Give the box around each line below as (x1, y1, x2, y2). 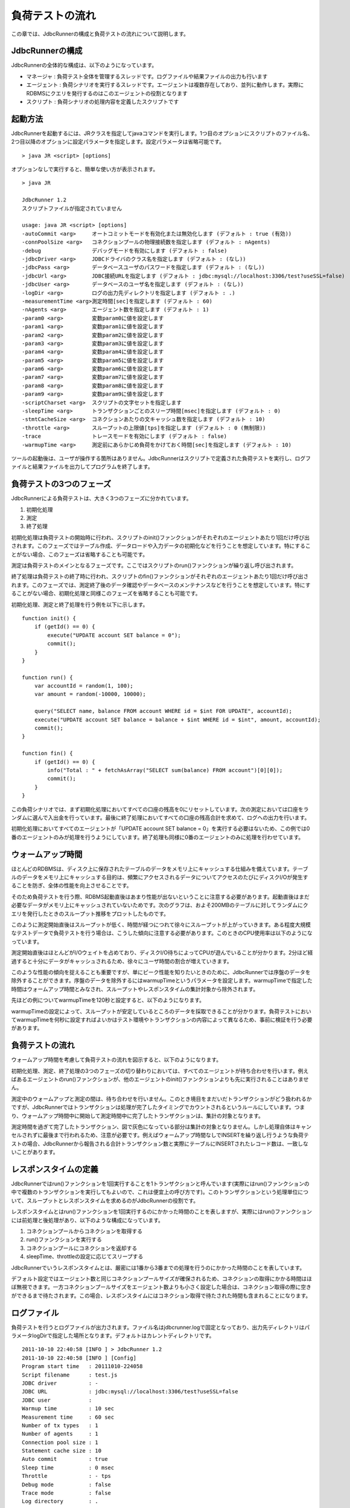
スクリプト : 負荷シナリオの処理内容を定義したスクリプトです (26, 98, 179, 106)
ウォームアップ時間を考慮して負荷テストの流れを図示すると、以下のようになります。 (11, 1056, 222, 1063)
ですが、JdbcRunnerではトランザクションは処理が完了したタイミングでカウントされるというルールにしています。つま (11, 1104, 305, 1111)
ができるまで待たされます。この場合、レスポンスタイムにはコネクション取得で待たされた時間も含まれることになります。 (11, 1291, 311, 1299)
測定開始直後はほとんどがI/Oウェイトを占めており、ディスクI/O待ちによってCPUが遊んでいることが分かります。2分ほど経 (11, 949, 313, 956)
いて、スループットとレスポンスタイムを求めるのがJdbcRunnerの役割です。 (11, 1197, 199, 1204)
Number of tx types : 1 (22, 1422, 99, 1429)
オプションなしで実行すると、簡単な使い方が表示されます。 (11, 166, 159, 173)
